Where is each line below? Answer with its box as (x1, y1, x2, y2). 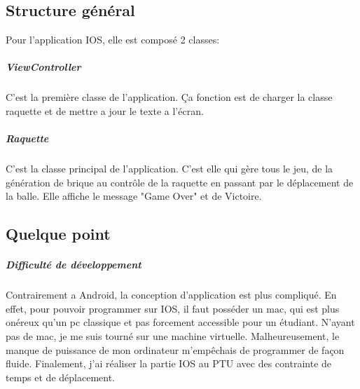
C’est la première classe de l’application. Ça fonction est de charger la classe (6, 90, 333, 104)
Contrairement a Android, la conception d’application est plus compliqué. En (6, 287, 337, 302)
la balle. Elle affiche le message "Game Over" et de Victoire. (6, 189, 262, 203)
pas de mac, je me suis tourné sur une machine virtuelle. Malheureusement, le (6, 329, 340, 343)
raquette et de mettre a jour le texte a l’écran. (6, 103, 204, 118)
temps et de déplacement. (6, 369, 115, 384)
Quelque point (6, 223, 111, 245)
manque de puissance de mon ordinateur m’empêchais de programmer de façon (6, 342, 345, 357)
